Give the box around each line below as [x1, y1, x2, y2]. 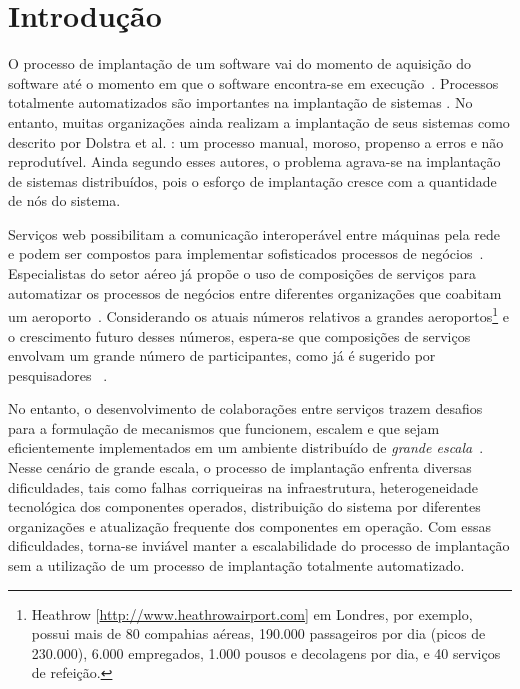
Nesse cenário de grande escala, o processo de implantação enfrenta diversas [8, 457, 472, 478]
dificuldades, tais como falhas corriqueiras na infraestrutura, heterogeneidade [8, 476, 479, 497]
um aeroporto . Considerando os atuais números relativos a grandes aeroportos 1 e [8, 303, 509, 326]
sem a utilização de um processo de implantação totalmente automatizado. [8, 555, 465, 576]
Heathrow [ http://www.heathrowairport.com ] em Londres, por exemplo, [31, 603, 473, 624]
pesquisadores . [8, 364, 108, 385]
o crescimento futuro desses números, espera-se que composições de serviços [8, 325, 471, 346]
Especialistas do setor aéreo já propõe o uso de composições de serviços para [8, 263, 477, 284]
